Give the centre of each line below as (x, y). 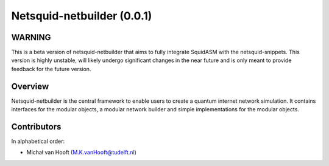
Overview (30, 86)
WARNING (31, 37)
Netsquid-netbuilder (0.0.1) (82, 16)
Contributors (36, 127)
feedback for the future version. (51, 69)
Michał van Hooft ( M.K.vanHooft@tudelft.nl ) (82, 153)
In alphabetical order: (38, 141)
